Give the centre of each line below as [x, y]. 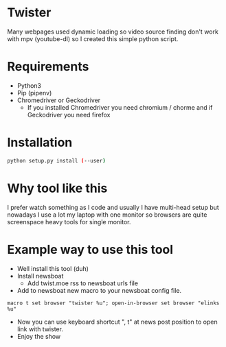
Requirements [48, 67]
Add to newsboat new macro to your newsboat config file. [99, 290]
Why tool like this [57, 188]
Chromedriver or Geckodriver [59, 100]
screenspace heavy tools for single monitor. [69, 222]
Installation [40, 143]
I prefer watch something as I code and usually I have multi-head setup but [113, 207]
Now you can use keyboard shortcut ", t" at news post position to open [117, 322]
